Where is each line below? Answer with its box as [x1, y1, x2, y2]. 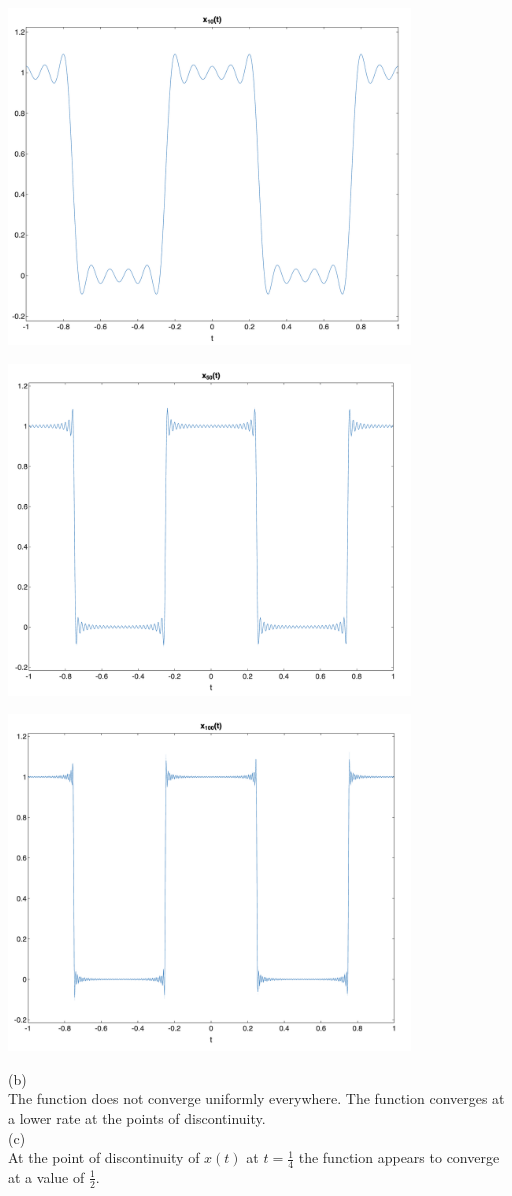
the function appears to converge [298, 1147, 500, 1168]
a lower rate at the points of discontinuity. [8, 1107, 266, 1128]
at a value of [8, 1166, 85, 1187]
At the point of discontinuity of [8, 1147, 200, 1168]
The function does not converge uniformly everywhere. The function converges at [8, 1088, 505, 1109]
